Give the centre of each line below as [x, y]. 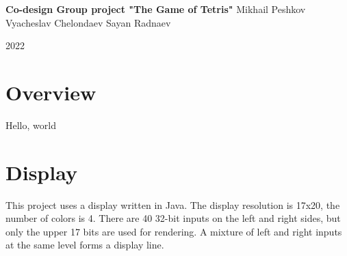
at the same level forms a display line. [85, 245]
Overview [51, 92]
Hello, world [31, 125]
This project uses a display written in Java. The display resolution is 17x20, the [173, 204]
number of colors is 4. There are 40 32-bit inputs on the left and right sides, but [173, 218]
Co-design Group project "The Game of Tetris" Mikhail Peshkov [156, 9]
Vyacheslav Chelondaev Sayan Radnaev [88, 22]
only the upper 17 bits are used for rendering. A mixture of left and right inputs [174, 231]
